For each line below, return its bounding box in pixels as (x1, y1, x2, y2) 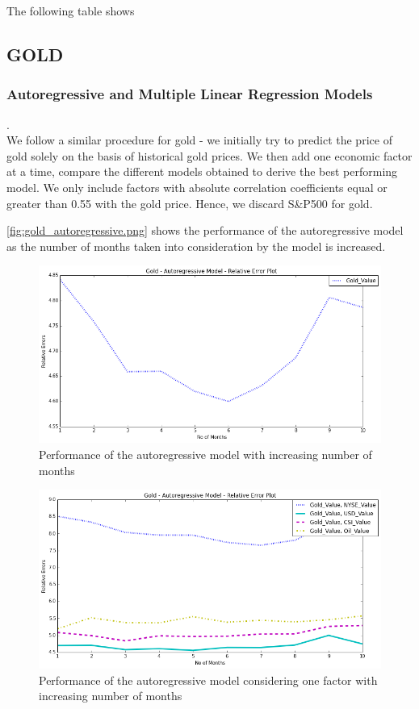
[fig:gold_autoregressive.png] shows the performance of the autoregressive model (6, 222, 404, 239)
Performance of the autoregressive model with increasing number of (39, 446, 372, 463)
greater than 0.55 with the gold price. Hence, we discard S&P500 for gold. (6, 194, 373, 211)
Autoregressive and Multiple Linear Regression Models (6, 84, 373, 104)
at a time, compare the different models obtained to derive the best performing (6, 163, 398, 180)
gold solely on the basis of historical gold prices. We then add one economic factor (6, 147, 413, 164)
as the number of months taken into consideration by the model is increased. (6, 237, 386, 254)
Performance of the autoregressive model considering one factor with (39, 671, 378, 688)
